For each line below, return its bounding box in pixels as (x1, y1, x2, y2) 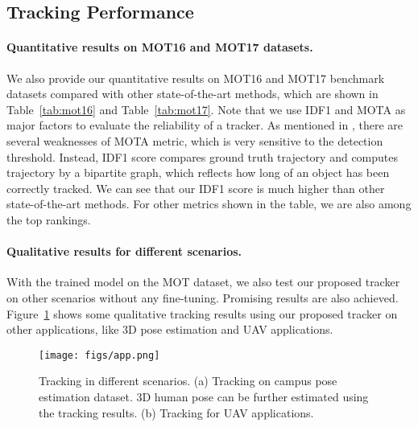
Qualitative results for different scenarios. (6, 243, 242, 260)
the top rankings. (6, 211, 91, 228)
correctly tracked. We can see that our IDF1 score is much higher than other (6, 179, 385, 196)
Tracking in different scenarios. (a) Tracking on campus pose (39, 372, 337, 389)
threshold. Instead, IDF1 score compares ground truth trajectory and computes (6, 148, 399, 165)
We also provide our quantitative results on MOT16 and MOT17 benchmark (6, 69, 385, 86)
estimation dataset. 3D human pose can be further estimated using (39, 388, 369, 404)
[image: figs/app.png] (39, 349, 160, 361)
